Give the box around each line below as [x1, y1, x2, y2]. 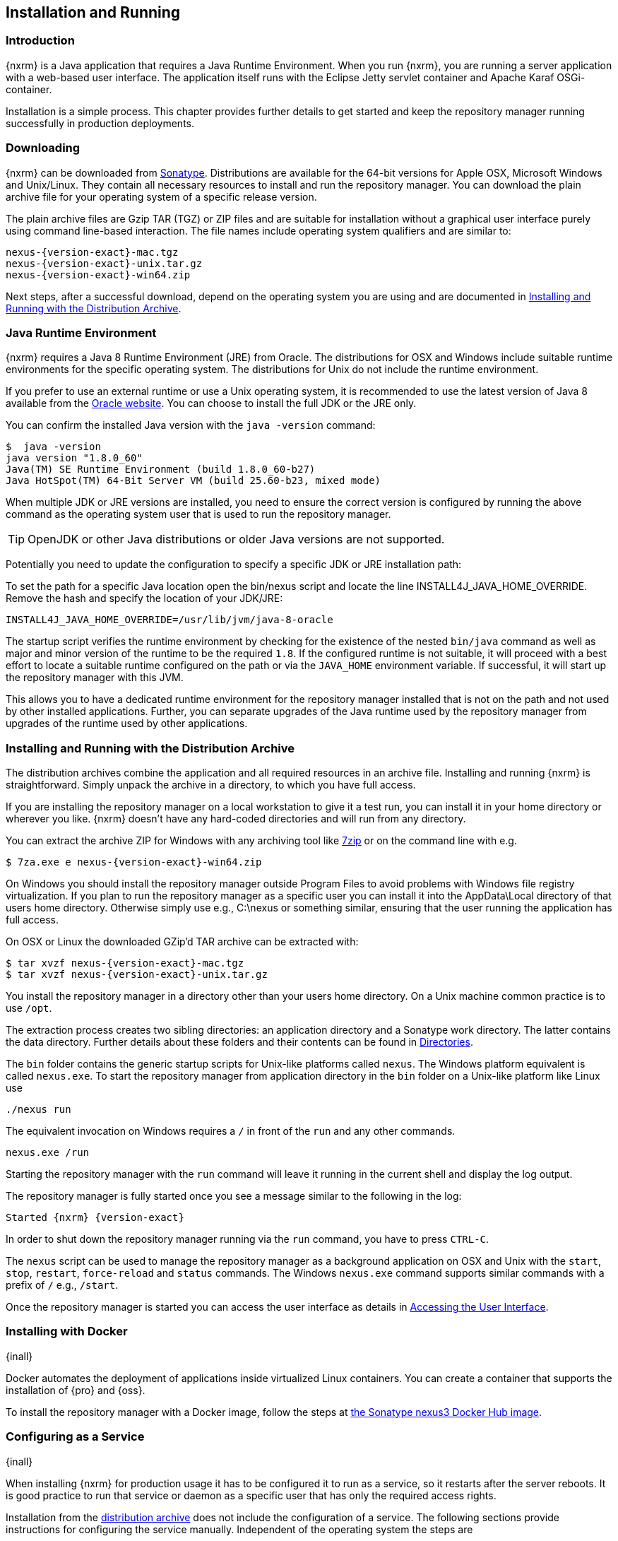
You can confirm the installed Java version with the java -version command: [6, 419, 376, 432]
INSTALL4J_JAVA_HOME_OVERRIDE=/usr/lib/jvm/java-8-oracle [6, 614, 333, 626]
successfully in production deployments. [6, 117, 194, 129]
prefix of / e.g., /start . [6, 1279, 119, 1292]
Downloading [6, 141, 81, 155]
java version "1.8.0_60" [6, 452, 143, 464]
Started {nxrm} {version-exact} [6, 1212, 184, 1224]
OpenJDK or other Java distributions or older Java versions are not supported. [28, 532, 445, 547]
